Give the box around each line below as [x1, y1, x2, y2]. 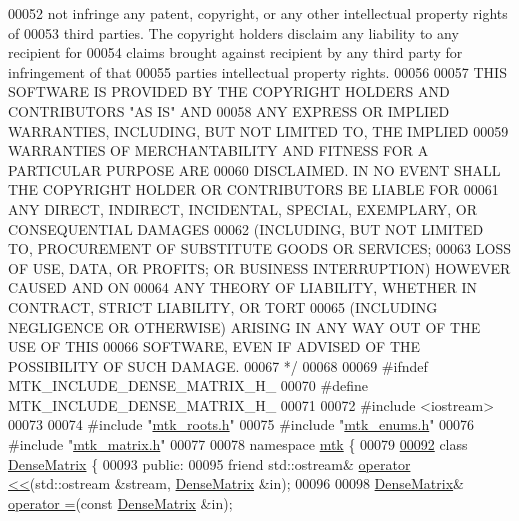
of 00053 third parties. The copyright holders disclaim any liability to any [8, 22, 459, 43]
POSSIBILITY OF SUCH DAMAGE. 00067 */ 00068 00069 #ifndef [8, 355, 428, 376]
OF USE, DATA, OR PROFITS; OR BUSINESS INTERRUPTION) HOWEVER [8, 257, 511, 278]
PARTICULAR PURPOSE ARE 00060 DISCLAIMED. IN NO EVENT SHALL [8, 159, 501, 180]
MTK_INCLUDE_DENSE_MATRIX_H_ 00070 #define [8, 375, 368, 396]
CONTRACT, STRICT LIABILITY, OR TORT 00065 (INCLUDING [8, 296, 438, 317]
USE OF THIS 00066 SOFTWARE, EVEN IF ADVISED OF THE [8, 336, 421, 357]
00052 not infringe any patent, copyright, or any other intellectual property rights [8, 3, 508, 23]
